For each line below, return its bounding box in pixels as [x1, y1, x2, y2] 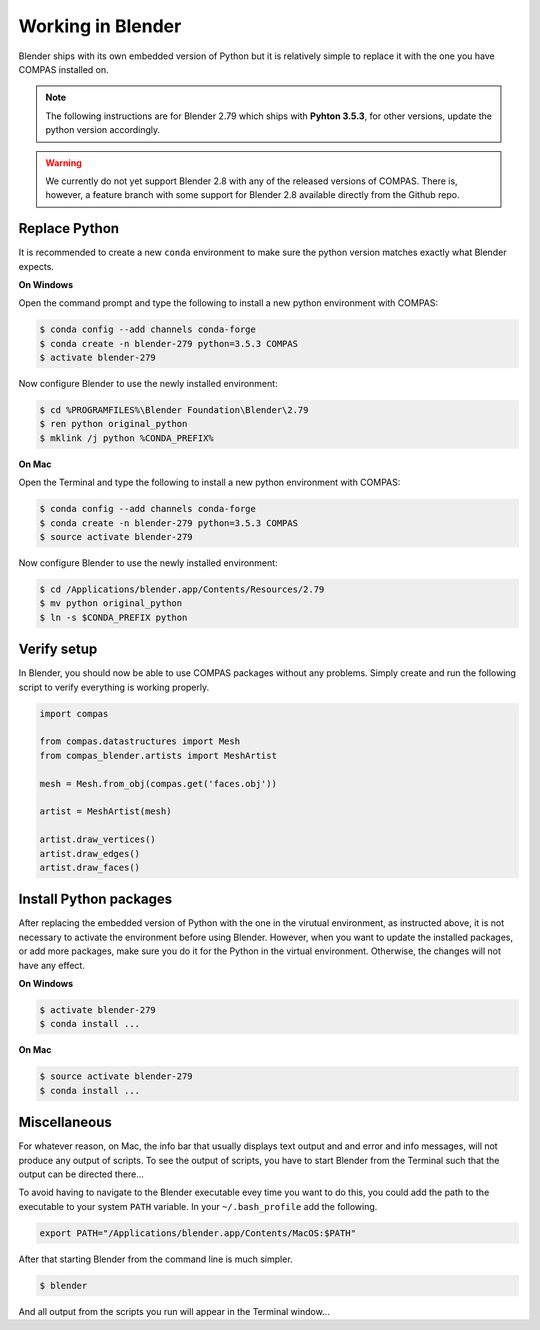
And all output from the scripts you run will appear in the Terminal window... [18, 1305, 330, 1317]
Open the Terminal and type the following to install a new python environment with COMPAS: [18, 476, 401, 489]
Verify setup [18, 641, 98, 658]
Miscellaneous [18, 1114, 112, 1131]
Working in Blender [18, 15, 182, 37]
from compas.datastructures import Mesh [39, 736, 240, 747]
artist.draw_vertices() [39, 834, 157, 845]
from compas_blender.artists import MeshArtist [39, 750, 277, 761]
